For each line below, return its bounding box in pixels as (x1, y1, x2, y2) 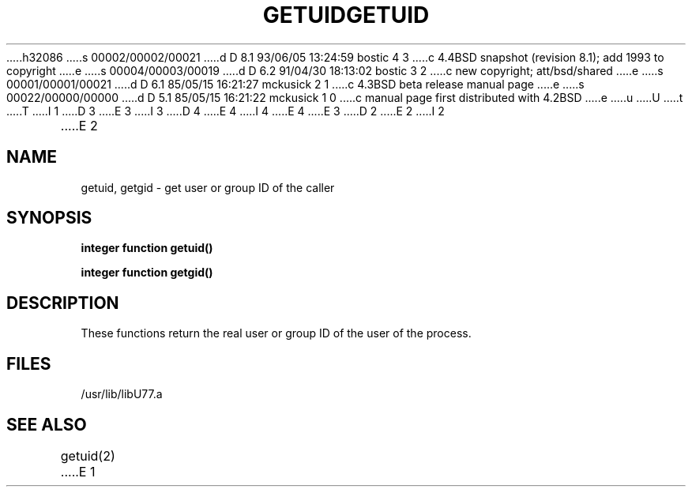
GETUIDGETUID (262, 2, 430, 28)
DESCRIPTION (6, 292, 119, 313)
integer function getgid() (81, 265, 213, 280)
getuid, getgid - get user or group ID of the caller (81, 180, 335, 194)
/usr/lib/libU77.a (81, 387, 163, 401)
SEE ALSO (6, 414, 87, 435)
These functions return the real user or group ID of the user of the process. (81, 326, 472, 341)
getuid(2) (60, 447, 115, 464)
